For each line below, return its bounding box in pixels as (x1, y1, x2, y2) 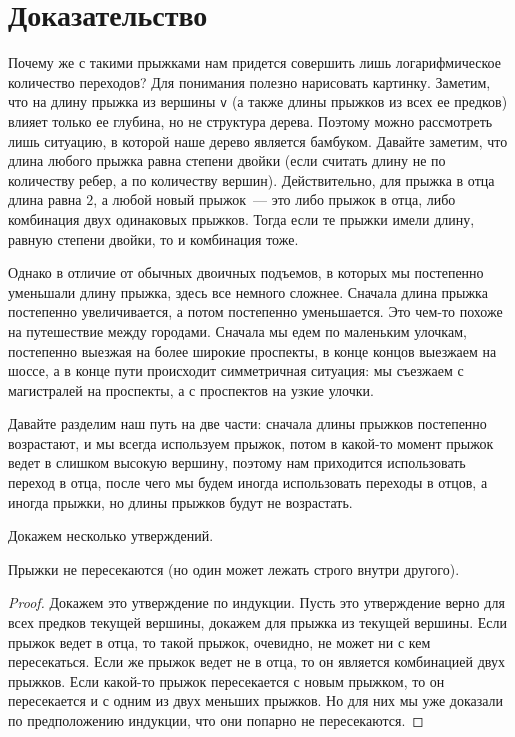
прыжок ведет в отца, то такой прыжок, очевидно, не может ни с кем (8, 631, 431, 652)
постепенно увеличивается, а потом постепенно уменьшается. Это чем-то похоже (8, 301, 503, 322)
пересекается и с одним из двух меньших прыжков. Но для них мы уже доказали (8, 690, 504, 711)
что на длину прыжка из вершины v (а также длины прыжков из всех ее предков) (8, 91, 508, 112)
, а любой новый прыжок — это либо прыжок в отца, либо (93, 189, 456, 210)
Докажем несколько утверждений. (8, 525, 214, 546)
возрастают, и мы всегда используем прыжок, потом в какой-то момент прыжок (8, 432, 494, 453)
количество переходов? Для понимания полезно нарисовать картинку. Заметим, (8, 71, 491, 92)
